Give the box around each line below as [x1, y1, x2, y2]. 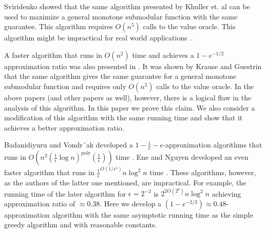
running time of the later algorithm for [4, 188, 126, 199]
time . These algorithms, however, [149, 167, 256, 178]
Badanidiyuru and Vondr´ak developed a [4, 139, 133, 150]
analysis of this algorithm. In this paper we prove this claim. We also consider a [4, 102, 255, 113]
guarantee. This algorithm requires [4, 21, 113, 32]
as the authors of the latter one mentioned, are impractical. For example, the [4, 177, 246, 187]
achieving [212, 188, 241, 199]
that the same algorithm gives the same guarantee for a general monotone [4, 71, 237, 81]
